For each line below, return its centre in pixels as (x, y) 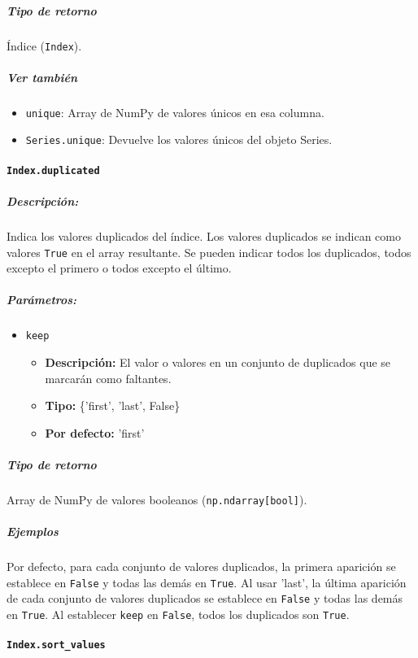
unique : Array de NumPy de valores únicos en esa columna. (175, 112)
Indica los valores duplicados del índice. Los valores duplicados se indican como (204, 235)
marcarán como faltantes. (108, 378)
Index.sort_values (56, 645)
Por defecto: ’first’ (95, 432)
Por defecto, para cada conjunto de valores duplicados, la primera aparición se (201, 566)
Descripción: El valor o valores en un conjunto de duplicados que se (218, 362)
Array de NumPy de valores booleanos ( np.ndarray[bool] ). (157, 499)
